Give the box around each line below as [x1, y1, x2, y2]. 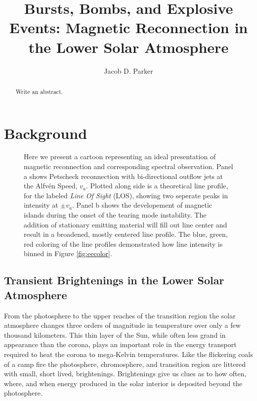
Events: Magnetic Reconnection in [9, 17, 248, 38]
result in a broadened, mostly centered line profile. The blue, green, [24, 229, 228, 239]
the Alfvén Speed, [24, 180, 78, 191]
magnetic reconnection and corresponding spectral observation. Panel [24, 161, 233, 172]
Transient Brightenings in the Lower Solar [4, 272, 224, 288]
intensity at [24, 200, 58, 210]
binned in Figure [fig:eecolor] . [24, 248, 112, 259]
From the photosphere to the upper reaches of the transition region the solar [4, 310, 236, 320]
